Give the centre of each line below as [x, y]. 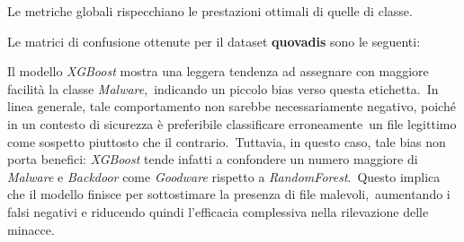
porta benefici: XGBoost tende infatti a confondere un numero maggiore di [213, 159]
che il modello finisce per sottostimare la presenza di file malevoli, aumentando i [229, 194]
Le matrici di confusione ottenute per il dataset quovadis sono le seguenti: [214, 41]
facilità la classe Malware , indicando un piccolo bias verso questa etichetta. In [223, 88]
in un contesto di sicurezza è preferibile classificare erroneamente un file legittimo [232, 123]
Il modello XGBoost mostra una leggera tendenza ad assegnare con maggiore [218, 71]
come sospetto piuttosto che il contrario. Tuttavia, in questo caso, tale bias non [227, 141]
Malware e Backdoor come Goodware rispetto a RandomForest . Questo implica [224, 176]
